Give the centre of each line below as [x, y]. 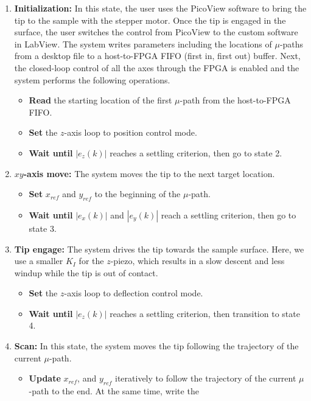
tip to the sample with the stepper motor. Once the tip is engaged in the [150, 20]
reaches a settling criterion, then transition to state [205, 313]
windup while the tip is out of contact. [86, 272]
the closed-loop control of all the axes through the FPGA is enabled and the [157, 67]
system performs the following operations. [92, 79]
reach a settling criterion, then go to [229, 214]
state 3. [43, 228]
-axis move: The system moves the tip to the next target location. [149, 173]
